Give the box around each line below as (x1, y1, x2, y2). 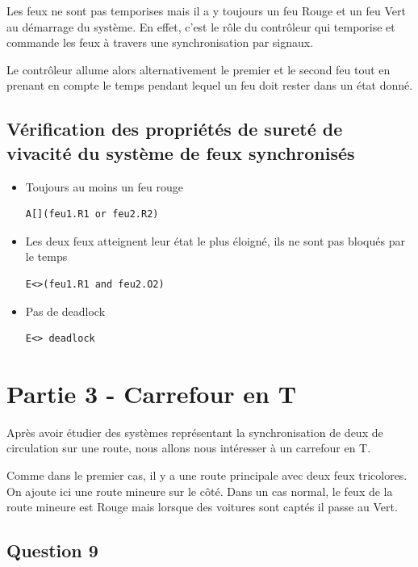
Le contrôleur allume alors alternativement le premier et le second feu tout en (6, 61, 391, 78)
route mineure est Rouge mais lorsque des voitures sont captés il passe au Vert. (6, 498, 398, 515)
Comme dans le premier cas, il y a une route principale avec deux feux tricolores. (6, 467, 408, 484)
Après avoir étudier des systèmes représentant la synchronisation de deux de (6, 423, 383, 440)
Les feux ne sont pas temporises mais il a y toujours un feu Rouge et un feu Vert (6, 2, 406, 19)
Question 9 (6, 538, 98, 563)
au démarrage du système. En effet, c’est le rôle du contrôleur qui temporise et (6, 18, 395, 35)
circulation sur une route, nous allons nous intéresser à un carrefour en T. (6, 439, 371, 456)
